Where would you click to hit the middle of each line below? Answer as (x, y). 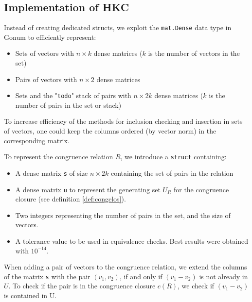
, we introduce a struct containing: (173, 157)
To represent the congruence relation (59, 157)
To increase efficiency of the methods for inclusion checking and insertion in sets (123, 121)
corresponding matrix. (37, 140)
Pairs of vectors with (46, 79)
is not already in (224, 276)
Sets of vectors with (45, 53)
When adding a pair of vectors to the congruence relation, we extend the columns (126, 267)
